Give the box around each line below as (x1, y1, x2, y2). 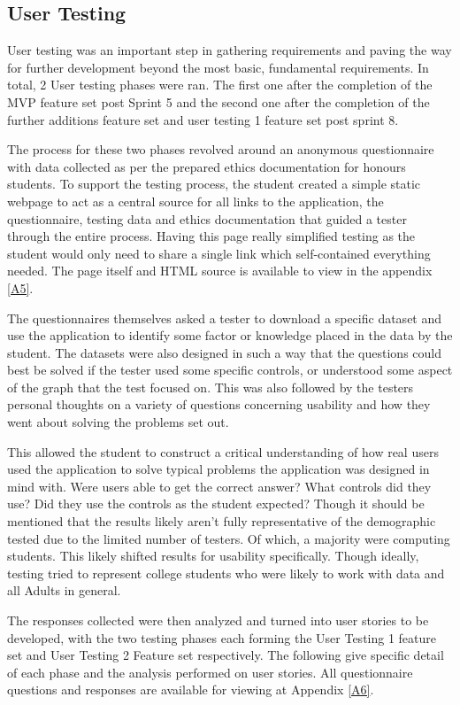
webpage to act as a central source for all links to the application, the (7, 191, 384, 210)
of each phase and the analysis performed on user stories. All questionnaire (7, 662, 413, 681)
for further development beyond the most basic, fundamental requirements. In (7, 58, 429, 76)
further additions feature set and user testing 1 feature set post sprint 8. (7, 110, 399, 128)
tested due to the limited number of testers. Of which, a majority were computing (7, 529, 450, 547)
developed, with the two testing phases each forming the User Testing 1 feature (7, 628, 437, 647)
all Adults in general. (7, 581, 121, 600)
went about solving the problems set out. (7, 413, 229, 431)
